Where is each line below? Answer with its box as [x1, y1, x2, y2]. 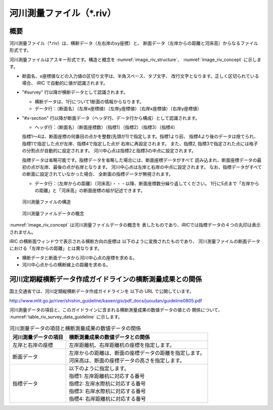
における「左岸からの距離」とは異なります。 [9, 245, 102, 251]
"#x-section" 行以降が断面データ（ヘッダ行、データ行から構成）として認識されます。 [22, 115, 200, 121]
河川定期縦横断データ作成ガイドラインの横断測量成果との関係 [9, 275, 202, 284]
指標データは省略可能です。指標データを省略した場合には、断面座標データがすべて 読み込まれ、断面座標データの [22, 157, 257, 163]
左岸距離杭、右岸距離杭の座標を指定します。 [69, 342, 175, 349]
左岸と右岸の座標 [12, 342, 53, 349]
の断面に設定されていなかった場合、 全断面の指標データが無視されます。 [22, 171, 174, 177]
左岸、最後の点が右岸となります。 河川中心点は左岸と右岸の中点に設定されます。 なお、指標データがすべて [39, 164, 262, 170]
